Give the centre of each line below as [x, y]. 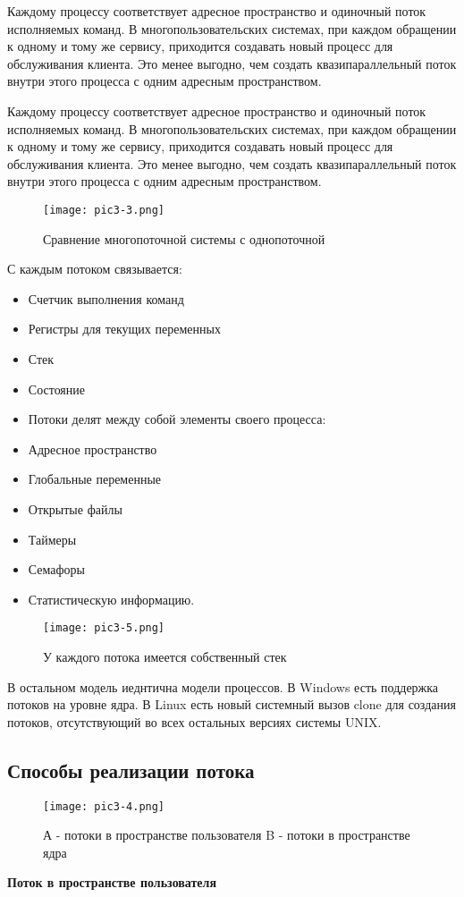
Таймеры [52, 539]
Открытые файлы [75, 508]
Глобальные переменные [95, 479]
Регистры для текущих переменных [124, 329]
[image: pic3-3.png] [104, 210]
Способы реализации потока [131, 770]
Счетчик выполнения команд [106, 298]
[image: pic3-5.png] [104, 628]
